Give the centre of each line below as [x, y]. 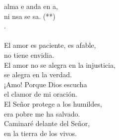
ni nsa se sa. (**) [30, 16]
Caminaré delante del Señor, [47, 123]
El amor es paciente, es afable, [50, 45]
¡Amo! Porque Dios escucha [46, 84]
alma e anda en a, [31, 6]
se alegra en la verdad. [38, 74]
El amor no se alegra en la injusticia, [60, 65]
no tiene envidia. [29, 55]
